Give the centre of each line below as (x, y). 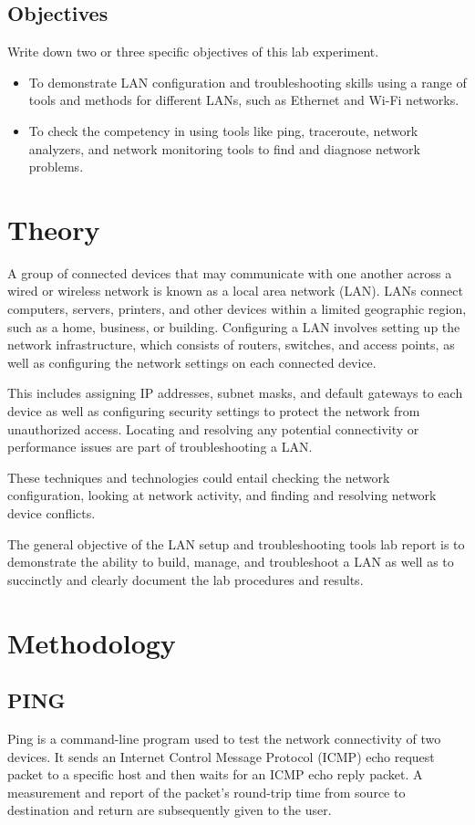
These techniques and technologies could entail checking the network (199, 477)
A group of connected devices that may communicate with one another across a (230, 272)
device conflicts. (52, 513)
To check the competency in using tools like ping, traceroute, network (223, 130)
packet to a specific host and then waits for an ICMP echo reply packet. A (215, 774)
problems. (56, 167)
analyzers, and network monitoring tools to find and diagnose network (224, 148)
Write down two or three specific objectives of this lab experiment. (193, 52)
